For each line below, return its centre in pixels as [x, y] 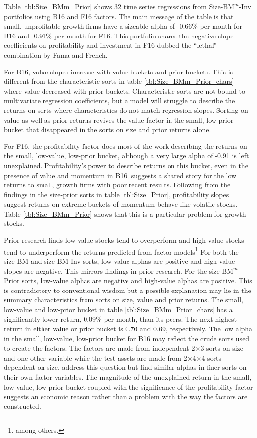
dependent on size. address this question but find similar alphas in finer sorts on [125, 367]
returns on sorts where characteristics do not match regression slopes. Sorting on [126, 110]
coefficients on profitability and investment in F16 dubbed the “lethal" [110, 45]
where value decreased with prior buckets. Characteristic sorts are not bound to [125, 91]
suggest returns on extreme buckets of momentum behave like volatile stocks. [121, 204]
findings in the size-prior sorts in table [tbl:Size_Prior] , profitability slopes [117, 194]
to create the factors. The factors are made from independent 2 [100, 348]
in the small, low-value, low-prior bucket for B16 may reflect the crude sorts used [127, 338]
